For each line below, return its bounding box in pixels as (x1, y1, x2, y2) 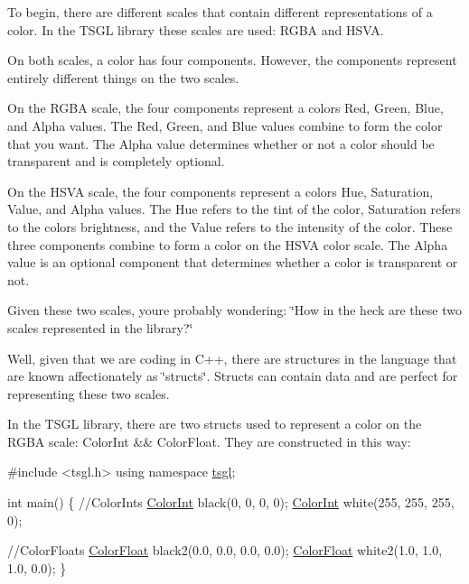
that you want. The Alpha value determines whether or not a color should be (7, 134, 435, 153)
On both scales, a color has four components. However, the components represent (7, 51, 457, 70)
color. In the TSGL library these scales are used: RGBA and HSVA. (7, 20, 384, 39)
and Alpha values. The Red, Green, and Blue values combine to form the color (7, 116, 443, 134)
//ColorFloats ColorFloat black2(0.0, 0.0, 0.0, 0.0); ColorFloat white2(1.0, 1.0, (7, 541, 443, 560)
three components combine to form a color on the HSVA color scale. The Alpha (7, 235, 448, 254)
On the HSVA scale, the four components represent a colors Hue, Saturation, (7, 181, 434, 200)
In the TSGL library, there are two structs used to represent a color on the (7, 414, 422, 433)
